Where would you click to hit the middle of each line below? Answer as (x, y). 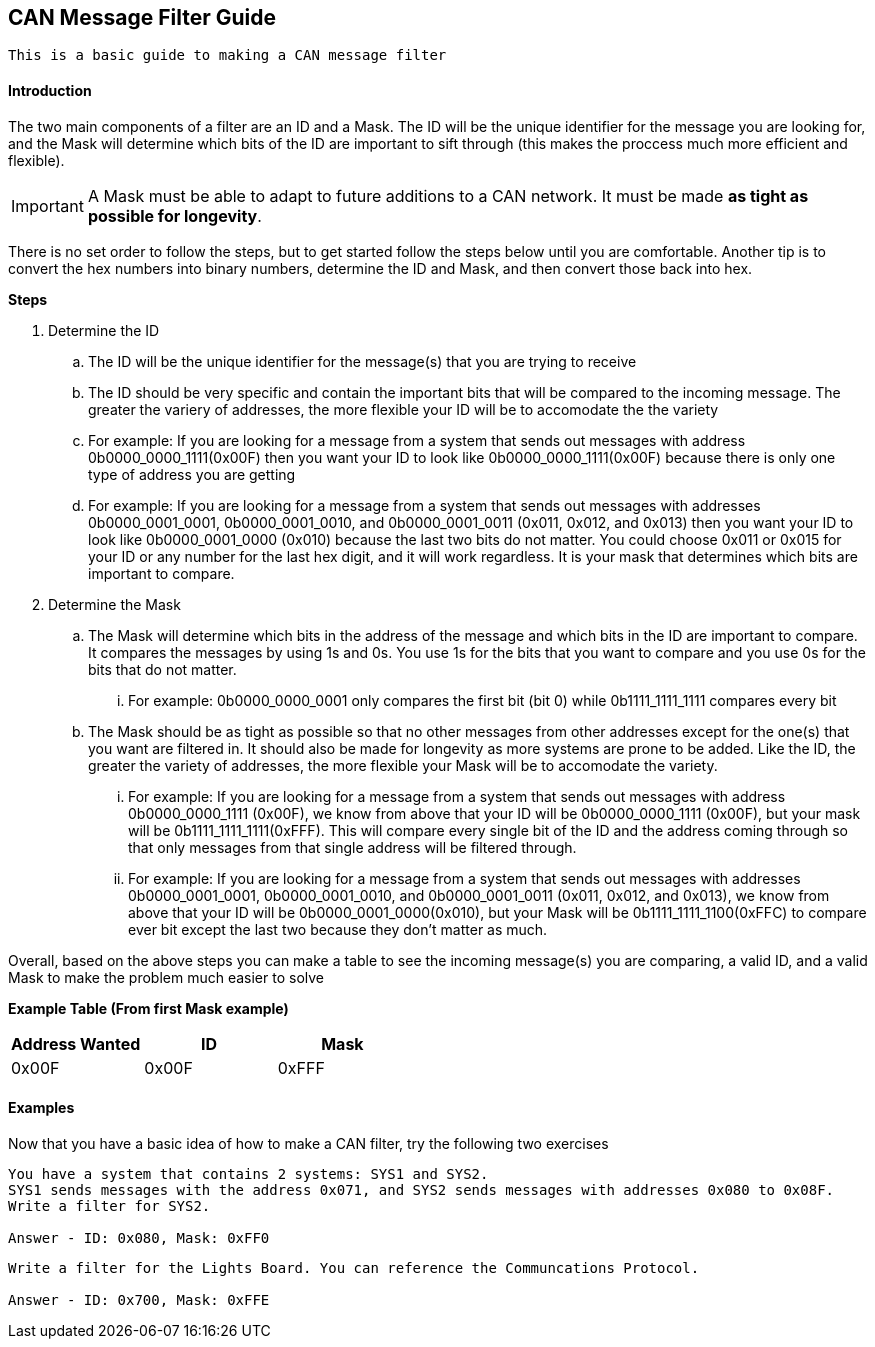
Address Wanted (76, 1043)
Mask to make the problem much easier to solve (166, 977)
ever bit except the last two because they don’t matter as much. (338, 929)
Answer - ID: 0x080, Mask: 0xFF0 (139, 1237)
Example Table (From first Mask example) (148, 1008)
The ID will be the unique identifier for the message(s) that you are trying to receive (362, 361)
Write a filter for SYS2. (109, 1205)
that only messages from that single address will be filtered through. (352, 847)
